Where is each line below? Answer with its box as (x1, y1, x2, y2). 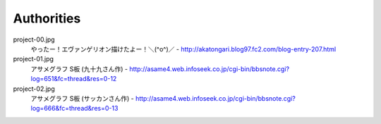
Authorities (13, 11, 81, 26)
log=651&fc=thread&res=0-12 (30, 75, 117, 83)
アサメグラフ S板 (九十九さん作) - (30, 64, 128, 73)
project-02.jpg (13, 85, 56, 93)
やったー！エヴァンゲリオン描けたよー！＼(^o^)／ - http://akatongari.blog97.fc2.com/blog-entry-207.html (30, 44, 337, 53)
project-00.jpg (13, 35, 56, 44)
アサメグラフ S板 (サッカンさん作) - (30, 94, 134, 102)
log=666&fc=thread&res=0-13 (30, 104, 119, 113)
